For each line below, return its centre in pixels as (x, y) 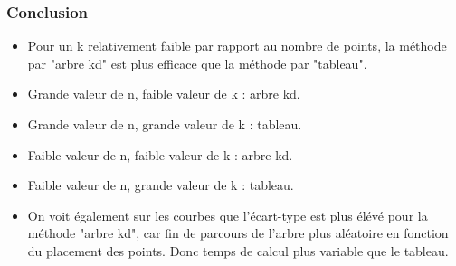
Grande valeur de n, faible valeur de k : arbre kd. (164, 94)
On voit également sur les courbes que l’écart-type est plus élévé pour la (228, 215)
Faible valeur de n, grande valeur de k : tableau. (161, 185)
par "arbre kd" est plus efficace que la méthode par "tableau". (197, 63)
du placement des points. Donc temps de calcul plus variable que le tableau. (238, 250)
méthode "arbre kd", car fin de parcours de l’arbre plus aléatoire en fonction (238, 233)
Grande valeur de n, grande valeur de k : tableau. (165, 124)
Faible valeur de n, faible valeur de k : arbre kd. (160, 154)
